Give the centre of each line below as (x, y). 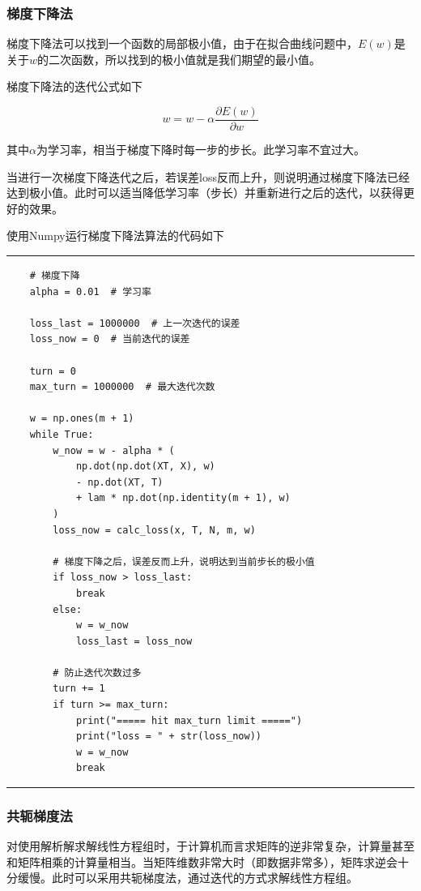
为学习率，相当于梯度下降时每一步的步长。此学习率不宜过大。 (200, 150)
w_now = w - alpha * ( (114, 450)
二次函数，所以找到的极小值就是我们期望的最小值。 (185, 59)
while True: (62, 434)
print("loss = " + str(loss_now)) (168, 737)
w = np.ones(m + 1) (82, 419)
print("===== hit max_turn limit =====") (189, 720)
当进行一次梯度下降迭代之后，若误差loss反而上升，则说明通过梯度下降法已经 (208, 176)
